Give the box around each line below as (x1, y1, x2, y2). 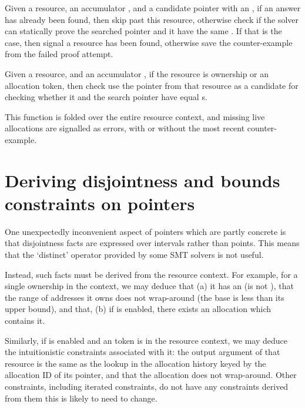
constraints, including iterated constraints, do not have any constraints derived (5, 380, 289, 392)
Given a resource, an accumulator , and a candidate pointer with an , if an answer (5, 2, 301, 14)
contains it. (5, 314, 45, 326)
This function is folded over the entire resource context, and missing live (5, 110, 265, 122)
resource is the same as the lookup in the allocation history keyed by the (5, 357, 266, 369)
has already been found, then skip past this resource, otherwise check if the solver (5, 13, 299, 25)
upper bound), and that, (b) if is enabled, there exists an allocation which (5, 303, 272, 315)
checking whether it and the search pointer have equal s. (5, 91, 207, 103)
